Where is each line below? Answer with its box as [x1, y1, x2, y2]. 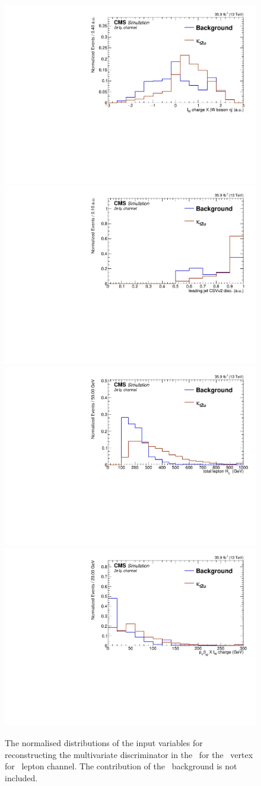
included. [5, 771, 38, 784]
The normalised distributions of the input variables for [5, 737, 203, 749]
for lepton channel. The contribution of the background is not [5, 760, 237, 772]
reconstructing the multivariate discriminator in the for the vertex [5, 748, 253, 760]
